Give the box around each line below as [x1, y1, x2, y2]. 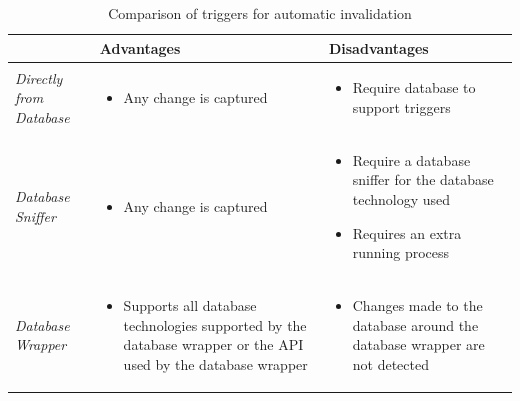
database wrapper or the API [123, 334, 304, 355]
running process [352, 242, 450, 263]
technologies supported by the [123, 314, 307, 335]
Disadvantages [328, 37, 429, 58]
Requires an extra [352, 222, 462, 243]
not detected [352, 353, 429, 374]
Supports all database [123, 295, 257, 316]
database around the [352, 314, 479, 335]
